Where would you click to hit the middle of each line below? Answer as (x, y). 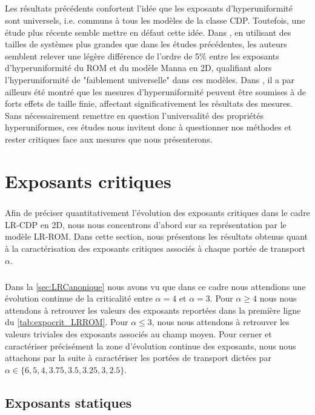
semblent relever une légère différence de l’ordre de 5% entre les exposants (142, 56)
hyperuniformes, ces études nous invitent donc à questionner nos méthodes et (148, 127)
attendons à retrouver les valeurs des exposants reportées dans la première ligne (153, 310)
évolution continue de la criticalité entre (79, 298)
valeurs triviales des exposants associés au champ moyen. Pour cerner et (138, 333)
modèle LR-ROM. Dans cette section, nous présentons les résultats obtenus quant (157, 236)
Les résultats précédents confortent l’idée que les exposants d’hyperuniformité (149, 8)
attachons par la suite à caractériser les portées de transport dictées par (138, 358)
